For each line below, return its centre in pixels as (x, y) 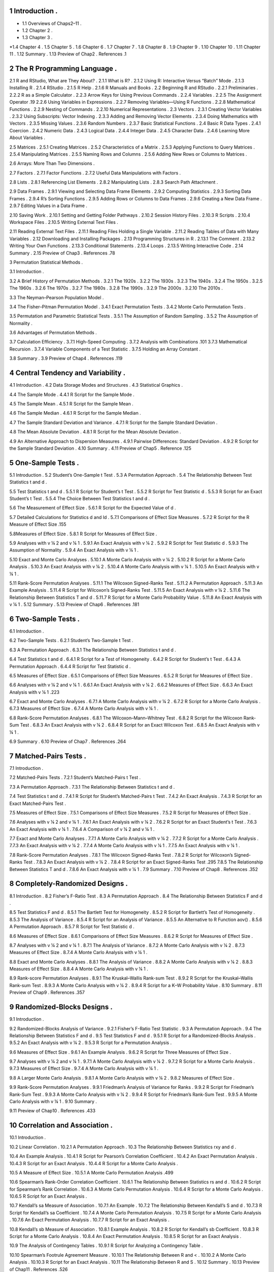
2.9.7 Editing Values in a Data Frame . (48, 206)
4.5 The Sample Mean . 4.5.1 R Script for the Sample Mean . (72, 403)
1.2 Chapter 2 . (37, 30)
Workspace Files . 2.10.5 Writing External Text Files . (64, 222)
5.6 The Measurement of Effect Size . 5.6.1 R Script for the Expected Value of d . (93, 508)
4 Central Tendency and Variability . (67, 373)
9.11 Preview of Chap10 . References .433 (53, 1111)
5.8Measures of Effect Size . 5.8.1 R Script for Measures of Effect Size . (83, 534)
